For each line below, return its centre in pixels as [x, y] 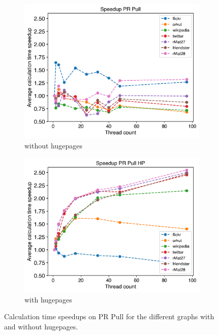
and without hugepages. [41, 326]
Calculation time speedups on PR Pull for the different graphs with [109, 316]
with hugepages [48, 299]
